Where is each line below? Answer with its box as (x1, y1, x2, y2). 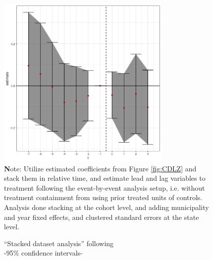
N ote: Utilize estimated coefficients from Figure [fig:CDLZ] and (4, 163, 197, 173)
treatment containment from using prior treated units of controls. (4, 192, 203, 203)
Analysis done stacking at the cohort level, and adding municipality (4, 202, 209, 212)
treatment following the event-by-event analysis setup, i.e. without (4, 182, 205, 193)
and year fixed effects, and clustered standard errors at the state (4, 211, 199, 222)
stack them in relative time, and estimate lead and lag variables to (4, 173, 206, 183)
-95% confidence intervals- (4, 248, 83, 258)
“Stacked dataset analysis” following (4, 238, 114, 248)
